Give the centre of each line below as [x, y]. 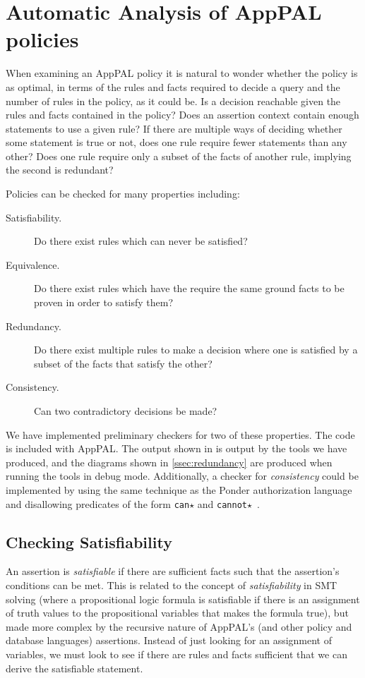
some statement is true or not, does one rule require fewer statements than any [176, 142]
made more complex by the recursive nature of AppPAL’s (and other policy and [179, 626]
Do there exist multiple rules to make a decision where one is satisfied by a [196, 350]
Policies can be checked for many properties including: [123, 194]
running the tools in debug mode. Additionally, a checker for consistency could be [182, 476]
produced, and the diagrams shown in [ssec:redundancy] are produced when [169, 462]
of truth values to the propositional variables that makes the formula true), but [177, 613]
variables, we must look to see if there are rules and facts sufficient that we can [176, 654]
